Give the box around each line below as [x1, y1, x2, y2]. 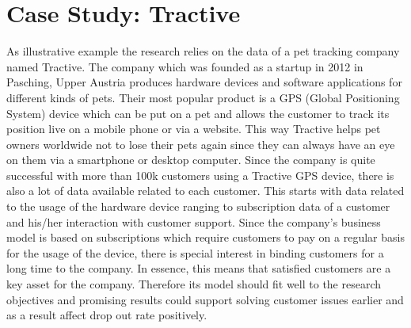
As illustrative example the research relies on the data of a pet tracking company [6, 43, 400, 59]
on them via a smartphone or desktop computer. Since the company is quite [6, 151, 375, 168]
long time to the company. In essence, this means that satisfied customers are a [6, 260, 391, 277]
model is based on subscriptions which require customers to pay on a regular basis [6, 229, 405, 246]
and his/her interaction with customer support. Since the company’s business [6, 213, 381, 230]
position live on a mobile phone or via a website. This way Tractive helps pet [6, 120, 381, 137]
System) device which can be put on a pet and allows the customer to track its [6, 105, 390, 121]
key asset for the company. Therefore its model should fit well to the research [6, 276, 382, 292]
